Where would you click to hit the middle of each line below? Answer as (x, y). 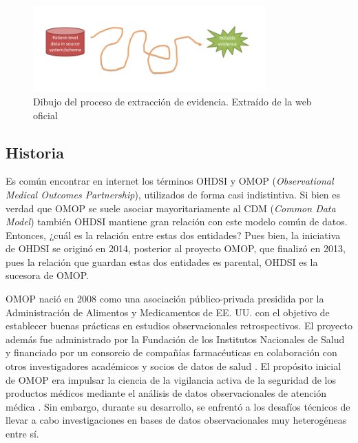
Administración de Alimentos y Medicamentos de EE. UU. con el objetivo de (168, 312)
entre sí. (22, 433)
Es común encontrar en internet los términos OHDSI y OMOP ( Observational (170, 181)
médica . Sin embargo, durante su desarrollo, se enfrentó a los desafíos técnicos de (178, 406)
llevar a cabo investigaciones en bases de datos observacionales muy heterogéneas (176, 420)
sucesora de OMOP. (47, 275)
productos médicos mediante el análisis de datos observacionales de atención (166, 393)
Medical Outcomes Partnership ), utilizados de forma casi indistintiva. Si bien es (173, 194)
